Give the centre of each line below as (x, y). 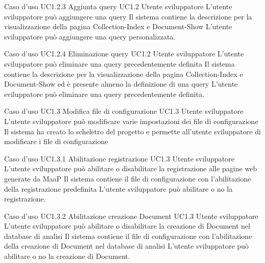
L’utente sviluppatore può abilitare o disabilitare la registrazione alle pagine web (131, 168)
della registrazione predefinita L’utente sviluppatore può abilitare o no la (118, 188)
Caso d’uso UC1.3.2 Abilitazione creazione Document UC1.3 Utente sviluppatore (131, 216)
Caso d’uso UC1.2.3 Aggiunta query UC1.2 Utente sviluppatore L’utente (118, 6)
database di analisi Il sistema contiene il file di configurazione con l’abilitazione (128, 236)
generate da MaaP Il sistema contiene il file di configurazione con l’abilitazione (128, 178)
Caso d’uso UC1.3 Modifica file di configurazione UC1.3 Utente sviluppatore (124, 111)
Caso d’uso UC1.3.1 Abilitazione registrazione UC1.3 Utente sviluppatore (119, 158)
